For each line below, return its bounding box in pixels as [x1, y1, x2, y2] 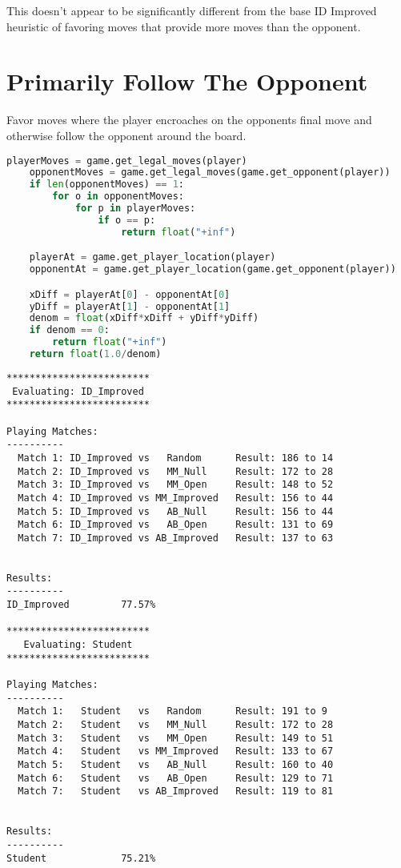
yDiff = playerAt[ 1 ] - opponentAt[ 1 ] [29, 300, 231, 312]
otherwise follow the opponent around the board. [6, 127, 247, 143]
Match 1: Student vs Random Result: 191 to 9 [18, 705, 327, 717]
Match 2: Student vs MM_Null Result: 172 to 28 [18, 719, 334, 730]
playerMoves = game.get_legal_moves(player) [6, 155, 247, 167]
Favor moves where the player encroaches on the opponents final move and [6, 111, 372, 128]
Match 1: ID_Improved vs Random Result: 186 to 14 [18, 452, 334, 464]
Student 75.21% [6, 852, 156, 864]
